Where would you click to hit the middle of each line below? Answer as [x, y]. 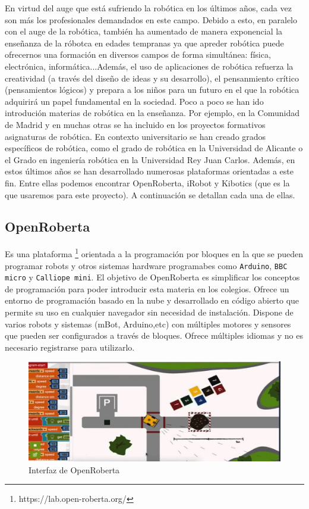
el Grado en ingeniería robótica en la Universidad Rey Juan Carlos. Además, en [150, 159]
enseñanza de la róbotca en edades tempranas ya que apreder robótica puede [144, 43]
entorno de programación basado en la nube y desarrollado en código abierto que [152, 300]
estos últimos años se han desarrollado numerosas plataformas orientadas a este [149, 171]
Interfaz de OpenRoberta [74, 469]
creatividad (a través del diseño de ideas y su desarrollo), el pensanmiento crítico [152, 78]
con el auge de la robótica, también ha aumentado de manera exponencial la [144, 31]
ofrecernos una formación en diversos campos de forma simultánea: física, [138, 54]
